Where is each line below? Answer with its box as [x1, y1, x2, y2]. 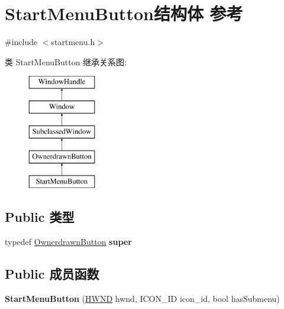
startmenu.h [51, 36, 95, 48]
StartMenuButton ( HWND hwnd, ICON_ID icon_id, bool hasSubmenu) [5, 292, 280, 304]
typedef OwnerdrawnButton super [5, 235, 132, 248]
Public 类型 [5, 208, 75, 226]
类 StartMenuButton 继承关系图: [5, 55, 127, 68]
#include [5, 36, 38, 48]
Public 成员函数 [5, 265, 99, 283]
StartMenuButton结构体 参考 [5, 1, 243, 26]
